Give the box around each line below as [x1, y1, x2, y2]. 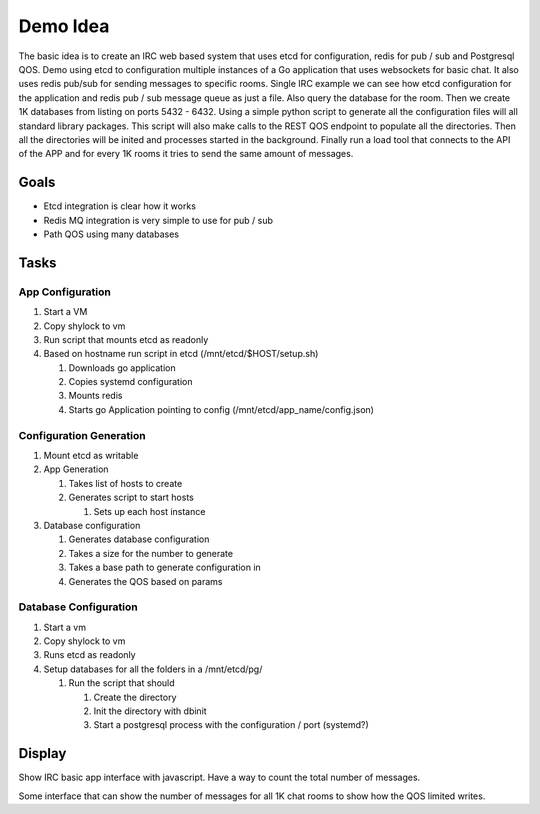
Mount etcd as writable [43, 450, 139, 461]
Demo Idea [18, 15, 110, 37]
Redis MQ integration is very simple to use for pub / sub [43, 214, 274, 226]
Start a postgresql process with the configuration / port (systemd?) [93, 719, 369, 731]
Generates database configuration [68, 533, 210, 545]
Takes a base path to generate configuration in [68, 561, 262, 574]
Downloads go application [68, 361, 176, 374]
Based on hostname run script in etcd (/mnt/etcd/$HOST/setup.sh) [43, 348, 319, 360]
